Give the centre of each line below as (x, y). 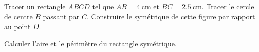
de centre (18, 16)
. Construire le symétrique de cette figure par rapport (171, 16)
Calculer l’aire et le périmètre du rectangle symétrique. (90, 43)
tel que (103, 6)
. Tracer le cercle (228, 6)
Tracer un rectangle (35, 6)
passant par (61, 16)
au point (17, 26)
